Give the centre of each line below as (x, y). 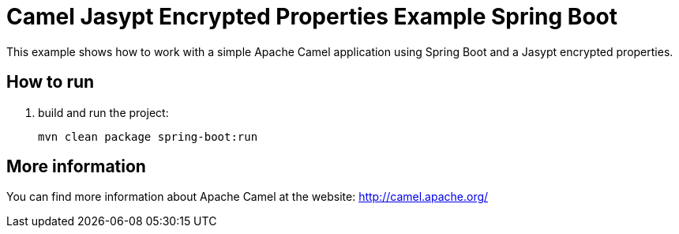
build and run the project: (103, 112)
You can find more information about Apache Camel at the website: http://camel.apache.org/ (248, 197)
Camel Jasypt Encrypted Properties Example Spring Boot (312, 17)
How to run (51, 82)
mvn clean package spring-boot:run (148, 136)
